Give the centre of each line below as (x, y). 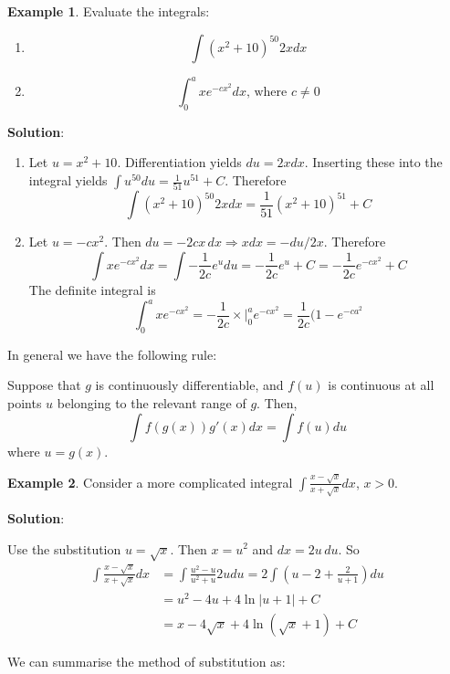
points (25, 403)
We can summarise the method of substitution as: (147, 662)
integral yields (68, 180)
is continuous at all (381, 385)
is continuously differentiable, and (189, 385)
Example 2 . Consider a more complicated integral (150, 482)
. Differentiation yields (179, 162)
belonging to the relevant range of (152, 403)
